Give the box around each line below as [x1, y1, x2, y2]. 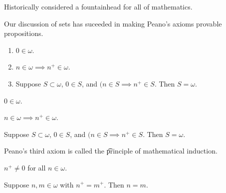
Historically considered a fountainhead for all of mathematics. [4, 1, 193, 11]
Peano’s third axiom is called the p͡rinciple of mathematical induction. [4, 145, 218, 156]
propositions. [4, 28, 43, 38]
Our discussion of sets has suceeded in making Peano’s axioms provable [4, 18, 222, 28]
